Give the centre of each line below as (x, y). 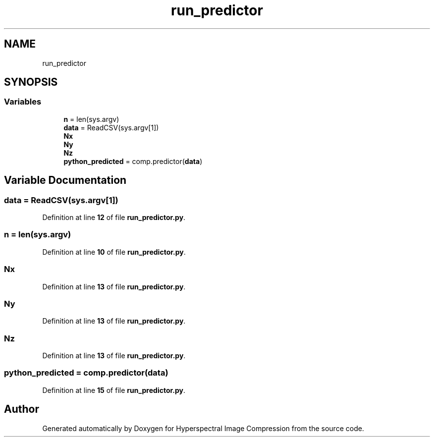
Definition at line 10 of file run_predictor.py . (114, 252)
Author (22, 409)
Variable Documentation (65, 180)
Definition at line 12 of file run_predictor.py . (114, 218)
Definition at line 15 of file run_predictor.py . (114, 390)
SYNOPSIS (31, 82)
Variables (23, 102)
